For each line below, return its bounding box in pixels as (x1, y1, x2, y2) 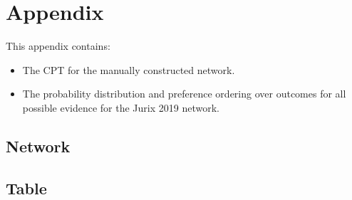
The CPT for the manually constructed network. (22, 62, 235, 77)
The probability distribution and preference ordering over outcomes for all (22, 86, 346, 101)
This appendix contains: (6, 38, 110, 53)
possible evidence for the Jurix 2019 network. (22, 100, 219, 115)
